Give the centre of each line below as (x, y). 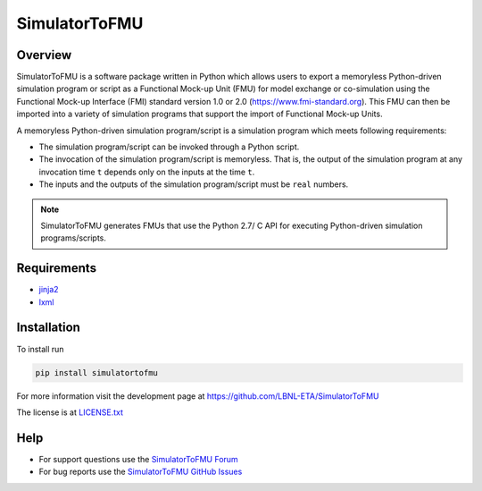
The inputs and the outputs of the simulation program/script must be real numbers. (194, 184)
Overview (44, 55)
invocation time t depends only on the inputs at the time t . (147, 172)
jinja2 (49, 290)
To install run (40, 349)
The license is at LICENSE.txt (70, 412)
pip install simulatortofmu (96, 372)
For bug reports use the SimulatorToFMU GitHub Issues (141, 472)
